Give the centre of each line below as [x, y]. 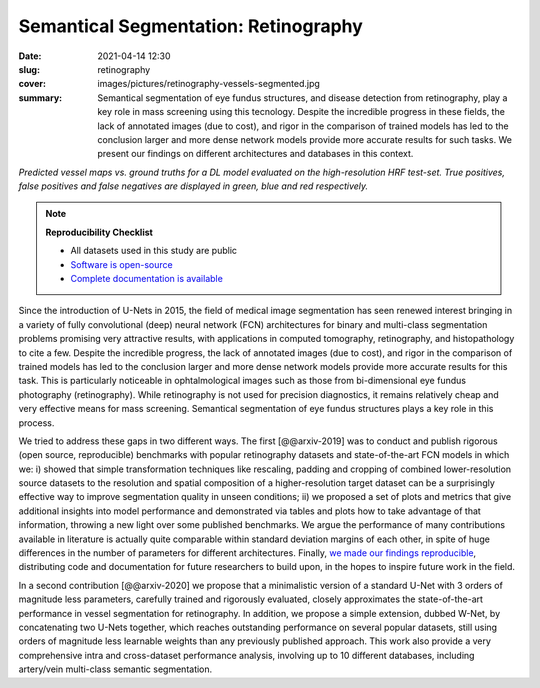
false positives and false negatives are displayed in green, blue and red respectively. [193, 186]
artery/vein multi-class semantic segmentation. [115, 669]
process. [36, 422]
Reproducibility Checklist [99, 232]
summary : [40, 97]
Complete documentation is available [147, 279]
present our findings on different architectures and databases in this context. [255, 154]
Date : [30, 56]
